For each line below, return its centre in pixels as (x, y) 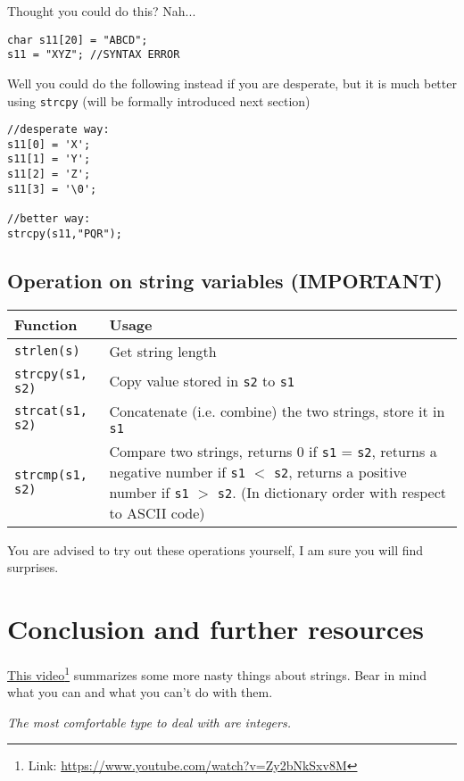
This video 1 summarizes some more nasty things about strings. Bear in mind (217, 673)
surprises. (33, 567)
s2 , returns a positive (340, 471)
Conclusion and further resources (215, 628)
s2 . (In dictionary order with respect (332, 492)
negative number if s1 (177, 471)
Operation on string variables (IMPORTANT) (225, 280)
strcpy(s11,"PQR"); (65, 233)
